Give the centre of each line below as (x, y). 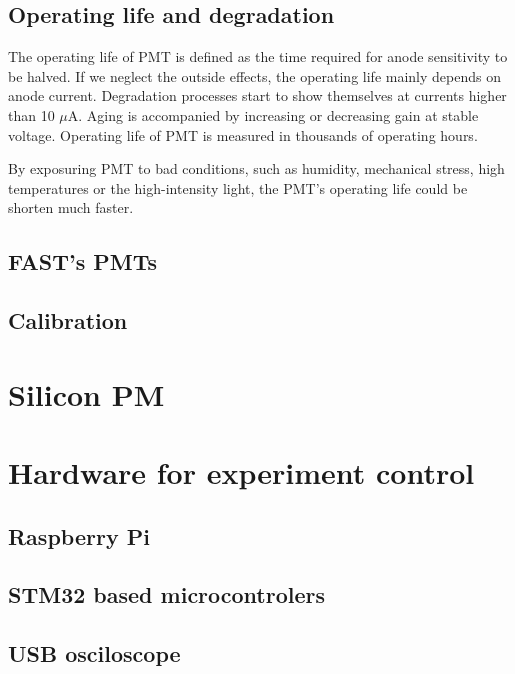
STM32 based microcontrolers (167, 594)
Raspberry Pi (79, 535)
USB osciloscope (94, 653)
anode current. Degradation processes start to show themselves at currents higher (257, 95)
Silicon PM (86, 393)
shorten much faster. (71, 207)
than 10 (31, 114)
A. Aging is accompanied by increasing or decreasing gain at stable (273, 114)
